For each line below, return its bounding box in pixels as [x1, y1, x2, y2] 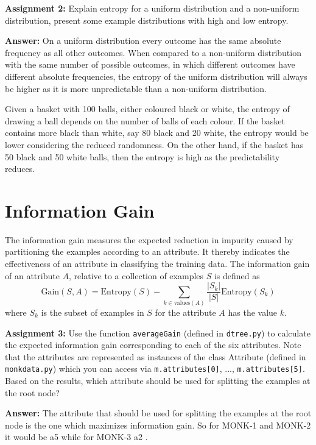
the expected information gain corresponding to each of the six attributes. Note [5, 338, 301, 351]
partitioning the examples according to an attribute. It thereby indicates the [5, 245, 290, 258]
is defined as [214, 269, 260, 282]
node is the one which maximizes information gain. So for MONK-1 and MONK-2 [5, 418, 311, 431]
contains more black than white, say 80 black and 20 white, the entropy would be [5, 126, 309, 139]
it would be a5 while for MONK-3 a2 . [5, 430, 148, 443]
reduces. [5, 162, 35, 175]
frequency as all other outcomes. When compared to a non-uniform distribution [5, 46, 301, 59]
